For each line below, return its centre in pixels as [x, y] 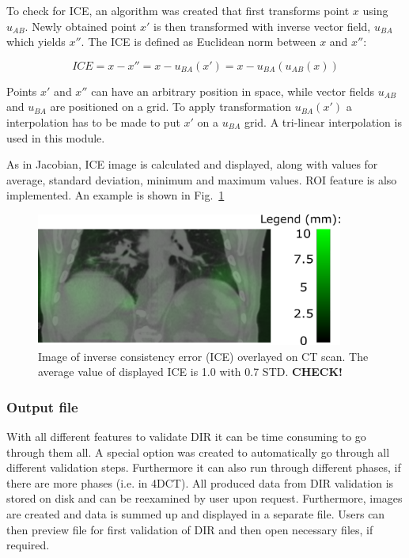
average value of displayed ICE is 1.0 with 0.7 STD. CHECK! [190, 372]
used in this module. [56, 137]
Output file [42, 406]
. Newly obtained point [81, 26]
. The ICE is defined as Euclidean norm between [199, 42]
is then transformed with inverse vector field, [262, 26]
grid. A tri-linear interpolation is [323, 121]
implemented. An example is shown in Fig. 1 [116, 195]
